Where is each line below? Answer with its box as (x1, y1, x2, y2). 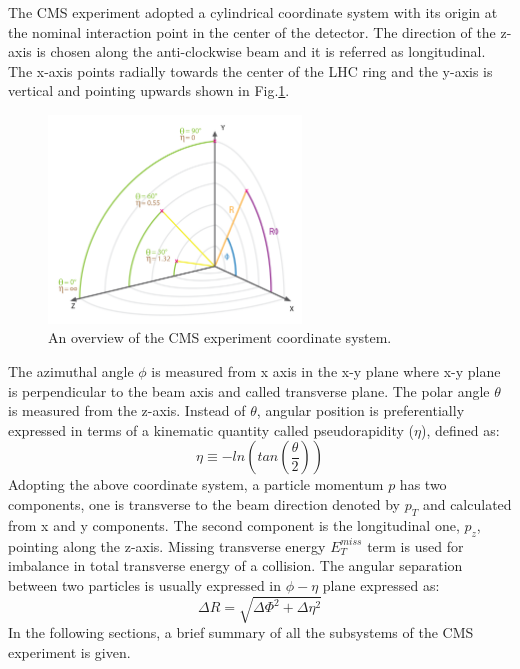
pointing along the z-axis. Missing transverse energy (8, 535, 326, 556)
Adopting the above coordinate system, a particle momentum (8, 474, 384, 495)
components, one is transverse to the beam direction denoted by (8, 494, 401, 515)
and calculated (422, 494, 512, 515)
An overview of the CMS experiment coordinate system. (48, 327, 392, 348)
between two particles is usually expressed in (8, 574, 282, 595)
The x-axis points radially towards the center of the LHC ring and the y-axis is (8, 60, 493, 81)
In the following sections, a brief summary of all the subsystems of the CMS (8, 621, 474, 642)
